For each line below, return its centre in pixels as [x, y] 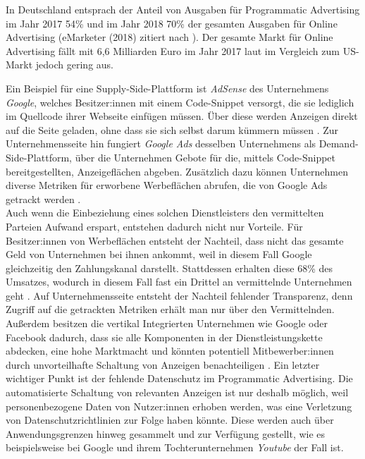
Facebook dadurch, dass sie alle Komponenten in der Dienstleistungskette [164, 337]
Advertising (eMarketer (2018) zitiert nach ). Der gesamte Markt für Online [169, 37]
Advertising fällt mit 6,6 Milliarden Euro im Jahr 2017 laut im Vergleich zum [173, 50]
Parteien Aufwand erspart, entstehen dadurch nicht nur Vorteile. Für [154, 226]
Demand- [339, 143]
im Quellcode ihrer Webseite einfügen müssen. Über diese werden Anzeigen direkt [182, 116]
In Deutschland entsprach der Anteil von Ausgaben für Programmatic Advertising [183, 9]
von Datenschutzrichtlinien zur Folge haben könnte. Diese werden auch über [170, 420]
